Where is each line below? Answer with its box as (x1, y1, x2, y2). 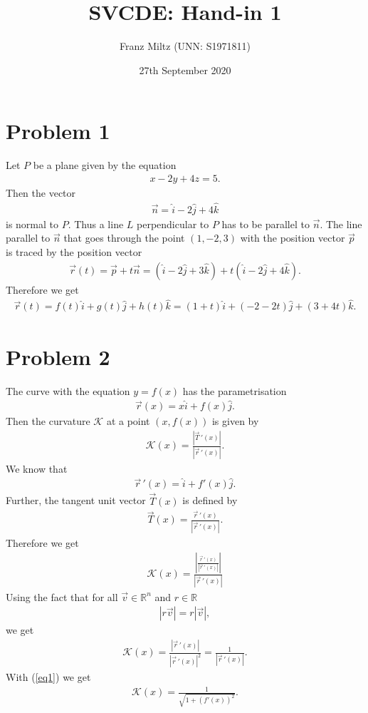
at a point (106, 414, 150, 429)
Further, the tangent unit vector (6, 493, 146, 508)
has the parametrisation (182, 383, 287, 398)
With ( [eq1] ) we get (6, 670, 91, 684)
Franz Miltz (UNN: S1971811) (120, 39, 251, 53)
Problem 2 (6, 342, 110, 371)
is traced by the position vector (6, 244, 142, 259)
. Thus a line (68, 216, 124, 231)
